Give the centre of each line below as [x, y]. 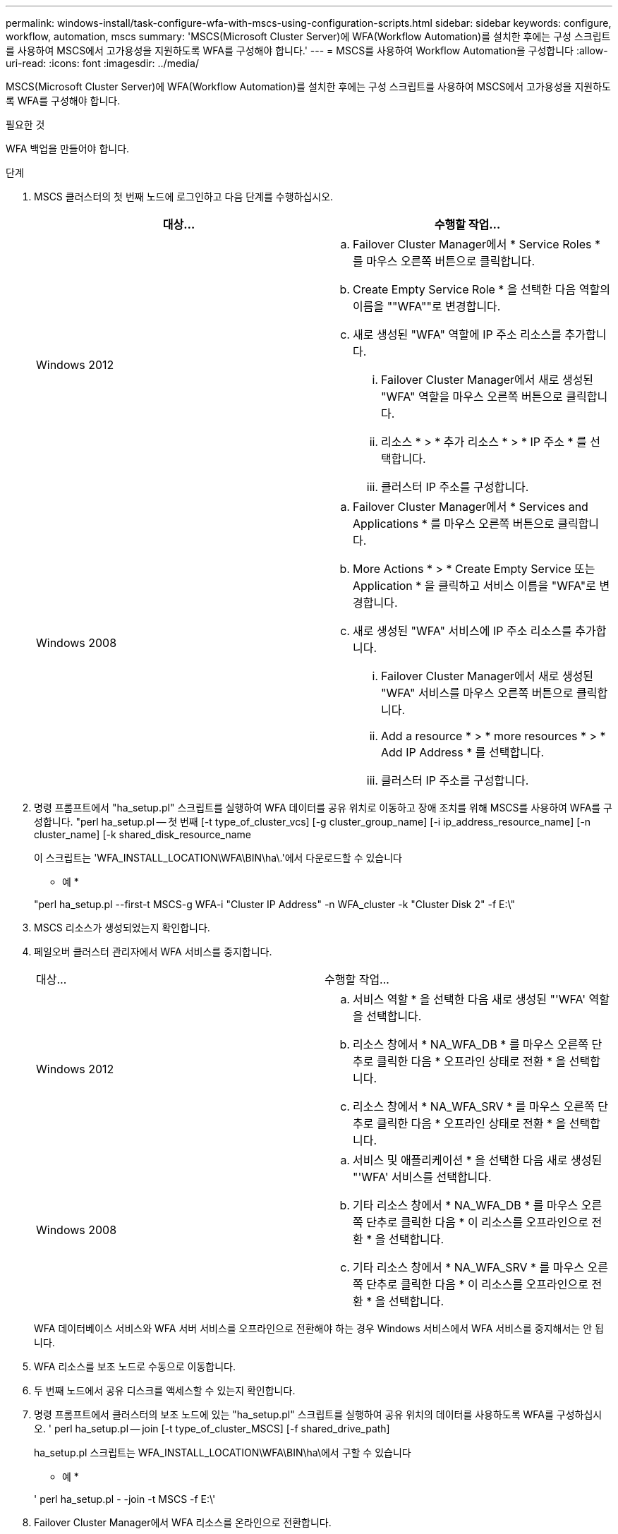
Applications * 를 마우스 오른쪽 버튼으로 [454, 524]
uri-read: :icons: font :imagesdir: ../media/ [102, 63]
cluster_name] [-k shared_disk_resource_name [143, 834]
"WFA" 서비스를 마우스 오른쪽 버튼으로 [477, 693]
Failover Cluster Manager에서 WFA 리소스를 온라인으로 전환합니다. [183, 1522]
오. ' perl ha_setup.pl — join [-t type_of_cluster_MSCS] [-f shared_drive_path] [212, 1429]
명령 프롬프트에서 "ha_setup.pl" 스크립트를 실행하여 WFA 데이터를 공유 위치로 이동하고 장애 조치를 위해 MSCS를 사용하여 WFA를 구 [323, 808]
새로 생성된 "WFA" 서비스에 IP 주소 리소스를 [462, 631]
